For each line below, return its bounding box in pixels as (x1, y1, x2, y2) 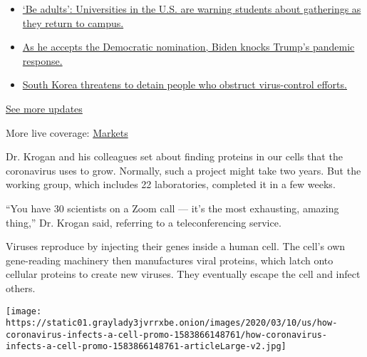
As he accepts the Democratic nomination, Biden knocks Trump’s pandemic (22, 39, 355, 54)
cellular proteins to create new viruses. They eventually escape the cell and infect (6, 267, 361, 281)
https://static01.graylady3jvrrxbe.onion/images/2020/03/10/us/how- (6, 318, 338, 328)
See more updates (6, 100, 83, 115)
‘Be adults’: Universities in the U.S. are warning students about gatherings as (22, 1, 361, 16)
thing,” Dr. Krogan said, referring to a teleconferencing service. (6, 214, 281, 229)
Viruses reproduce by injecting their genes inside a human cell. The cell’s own (6, 239, 346, 254)
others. (6, 280, 36, 295)
